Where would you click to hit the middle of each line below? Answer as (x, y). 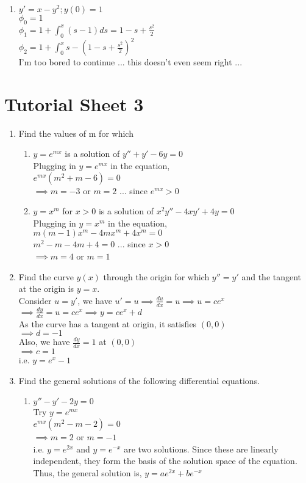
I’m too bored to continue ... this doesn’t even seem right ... (130, 62)
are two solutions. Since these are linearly (201, 448)
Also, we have (44, 342)
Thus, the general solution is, (87, 472)
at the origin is (46, 289)
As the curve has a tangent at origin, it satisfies (108, 323)
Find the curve (46, 276)
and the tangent (272, 276)
